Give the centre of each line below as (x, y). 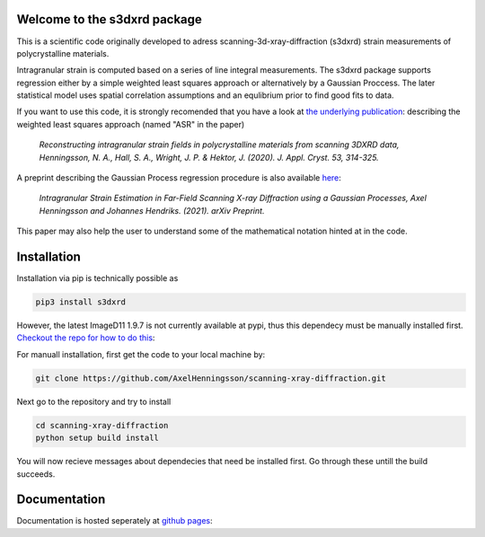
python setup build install (97, 438)
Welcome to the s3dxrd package (109, 19)
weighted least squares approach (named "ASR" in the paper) (131, 124)
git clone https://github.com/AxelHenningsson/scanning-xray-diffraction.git (211, 378)
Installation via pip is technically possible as (97, 278)
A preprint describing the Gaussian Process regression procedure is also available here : (179, 178)
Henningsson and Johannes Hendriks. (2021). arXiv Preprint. (152, 210)
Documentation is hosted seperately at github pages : (115, 521)
